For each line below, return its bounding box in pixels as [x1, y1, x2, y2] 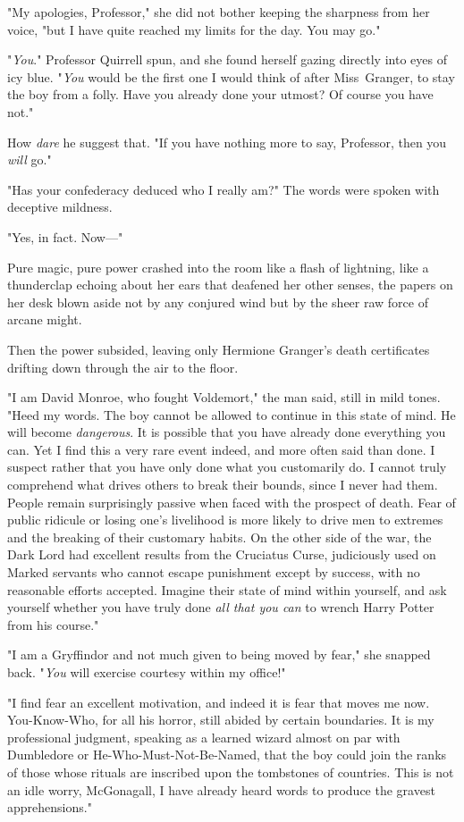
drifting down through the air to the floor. [7, 357, 239, 376]
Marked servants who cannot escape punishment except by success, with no [7, 563, 420, 582]
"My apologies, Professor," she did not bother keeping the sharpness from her [7, 3, 430, 21]
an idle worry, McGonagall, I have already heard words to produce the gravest [7, 780, 435, 799]
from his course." [7, 615, 99, 633]
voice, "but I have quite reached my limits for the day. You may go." [7, 20, 381, 38]
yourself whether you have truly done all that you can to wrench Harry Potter [7, 598, 434, 616]
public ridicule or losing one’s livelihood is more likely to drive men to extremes [7, 510, 443, 529]
